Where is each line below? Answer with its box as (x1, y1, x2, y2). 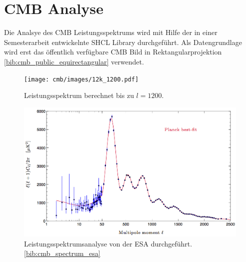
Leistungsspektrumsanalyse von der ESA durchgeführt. (24, 238, 192, 248)
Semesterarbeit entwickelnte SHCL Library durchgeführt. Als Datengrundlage (4, 36, 242, 47)
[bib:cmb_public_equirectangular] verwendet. (4, 56, 144, 66)
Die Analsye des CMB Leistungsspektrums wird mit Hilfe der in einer (4, 27, 217, 37)
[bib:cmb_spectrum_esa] (24, 248, 100, 258)
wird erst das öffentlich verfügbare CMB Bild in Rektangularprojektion (4, 46, 222, 57)
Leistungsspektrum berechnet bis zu (24, 90, 134, 100)
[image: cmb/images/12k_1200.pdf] (24, 75, 139, 83)
